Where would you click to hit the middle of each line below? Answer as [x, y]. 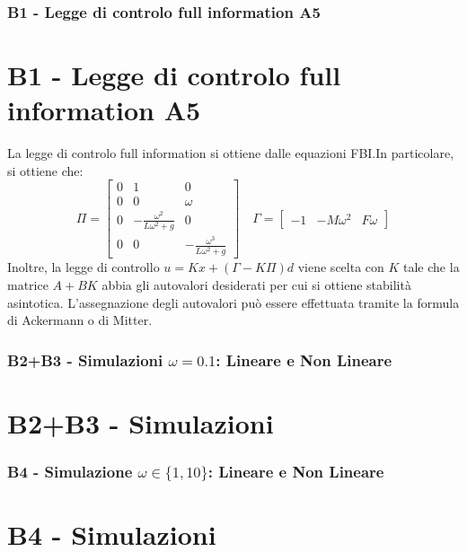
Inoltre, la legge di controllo [84, 267]
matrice [28, 284]
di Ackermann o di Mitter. [80, 320]
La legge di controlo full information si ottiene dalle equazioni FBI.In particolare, [231, 153]
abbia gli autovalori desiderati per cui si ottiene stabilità [256, 284]
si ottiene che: [45, 170]
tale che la [432, 267]
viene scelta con [341, 267]
